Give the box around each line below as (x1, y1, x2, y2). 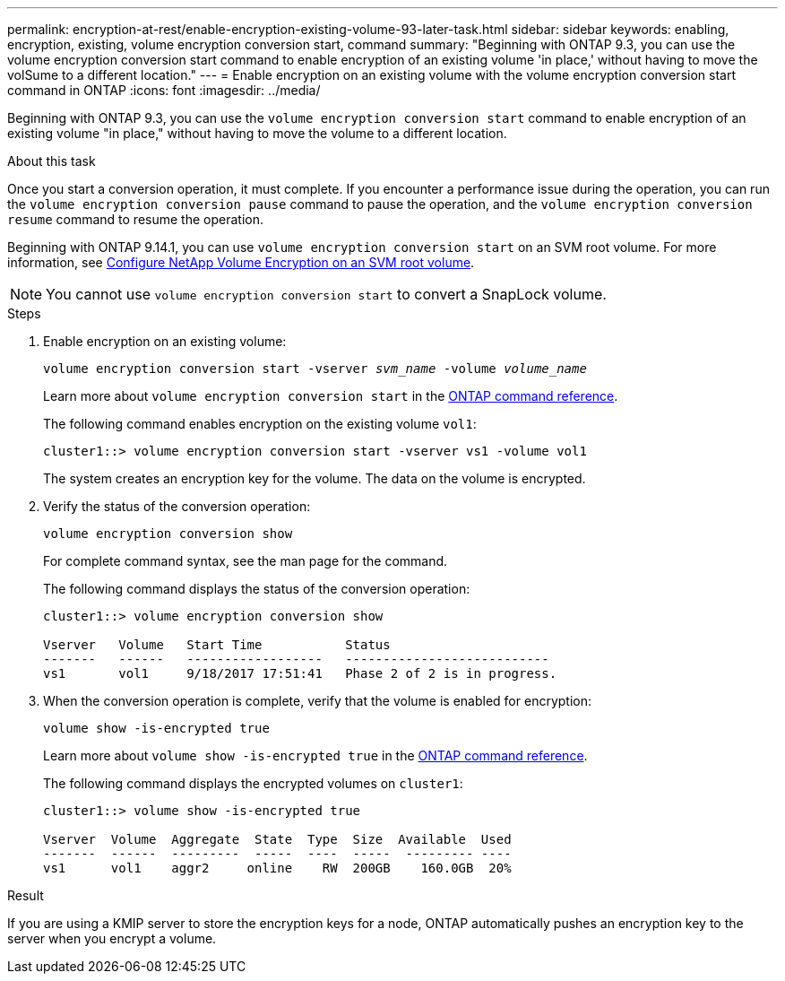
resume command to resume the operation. (7, 212, 263, 227)
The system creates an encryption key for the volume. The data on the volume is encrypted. (43, 471, 586, 486)
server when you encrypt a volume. (7, 931, 217, 946)
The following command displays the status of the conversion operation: (43, 581, 470, 596)
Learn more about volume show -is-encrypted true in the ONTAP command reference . (43, 748, 588, 763)
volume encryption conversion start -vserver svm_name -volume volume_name (43, 361, 587, 376)
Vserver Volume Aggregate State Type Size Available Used (43, 832, 512, 846)
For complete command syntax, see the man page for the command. (43, 553, 448, 569)
